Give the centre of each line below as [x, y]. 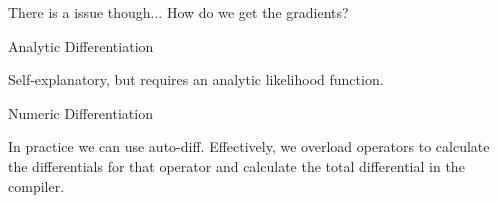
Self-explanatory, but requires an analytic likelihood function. [196, 79]
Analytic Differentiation [81, 45]
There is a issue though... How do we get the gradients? [178, 12]
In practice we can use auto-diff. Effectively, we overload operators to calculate [249, 146]
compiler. [36, 185]
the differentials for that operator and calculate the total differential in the [236, 165]
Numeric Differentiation [80, 112]
